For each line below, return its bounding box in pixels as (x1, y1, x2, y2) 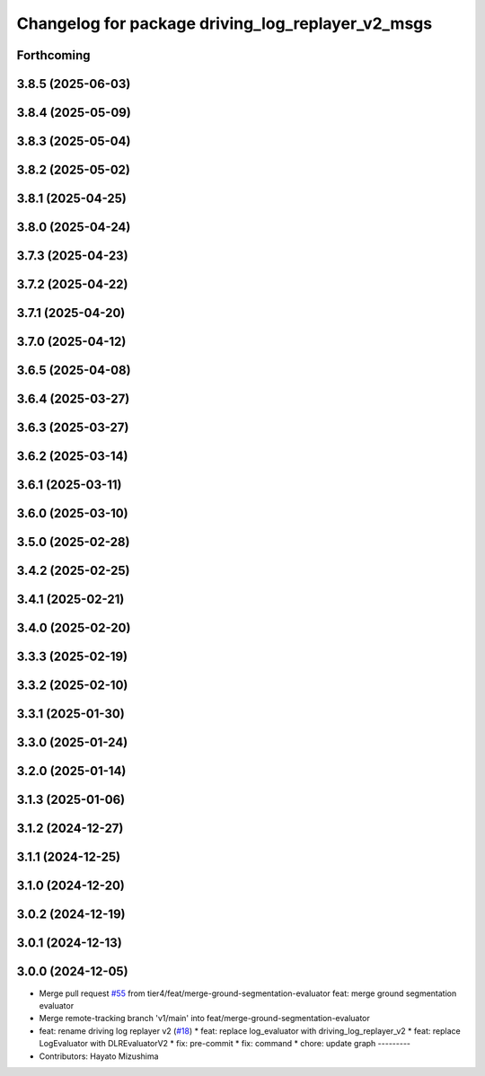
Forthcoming (16, 48, 91, 63)
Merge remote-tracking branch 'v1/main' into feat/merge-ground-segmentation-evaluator (39, 1013, 370, 1024)
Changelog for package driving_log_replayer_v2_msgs (16, 13, 433, 33)
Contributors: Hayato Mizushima (39, 1051, 159, 1062)
